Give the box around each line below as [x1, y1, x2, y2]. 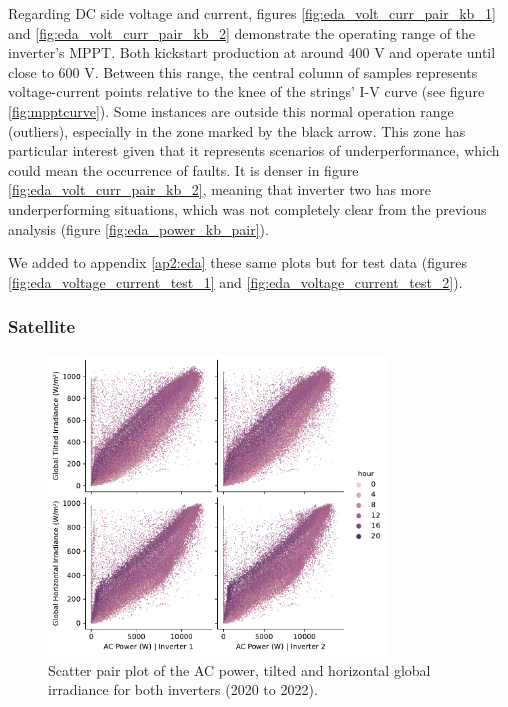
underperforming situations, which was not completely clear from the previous [8, 198, 487, 219]
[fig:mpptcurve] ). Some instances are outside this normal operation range [8, 100, 454, 121]
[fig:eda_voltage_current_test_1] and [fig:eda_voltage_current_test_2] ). [8, 271, 463, 292]
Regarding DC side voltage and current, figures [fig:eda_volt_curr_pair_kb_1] [8, 3, 496, 23]
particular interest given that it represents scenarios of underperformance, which [8, 140, 500, 161]
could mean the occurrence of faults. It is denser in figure [8, 159, 359, 180]
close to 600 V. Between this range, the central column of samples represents [8, 61, 478, 82]
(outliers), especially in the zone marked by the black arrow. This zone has [8, 120, 466, 141]
